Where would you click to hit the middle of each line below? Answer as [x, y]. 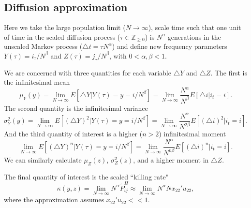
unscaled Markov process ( [43, 46]
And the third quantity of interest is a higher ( [73, 134]
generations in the [194, 37]
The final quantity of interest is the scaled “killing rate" [86, 176]
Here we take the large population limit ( [65, 27]
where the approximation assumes [54, 200]
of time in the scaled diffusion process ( [62, 37]
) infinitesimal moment [192, 134]
